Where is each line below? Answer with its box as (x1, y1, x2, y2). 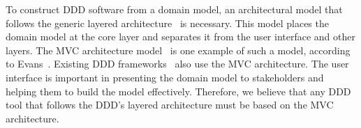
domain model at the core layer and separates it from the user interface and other (6, 29, 355, 44)
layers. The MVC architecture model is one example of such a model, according (6, 42, 351, 57)
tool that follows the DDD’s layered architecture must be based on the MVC (6, 97, 334, 112)
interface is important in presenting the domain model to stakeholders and (6, 70, 324, 84)
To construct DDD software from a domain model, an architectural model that (6, 2, 343, 16)
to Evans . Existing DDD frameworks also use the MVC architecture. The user (6, 56, 349, 71)
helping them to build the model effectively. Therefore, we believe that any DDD (6, 83, 351, 98)
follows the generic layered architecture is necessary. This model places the (6, 15, 329, 30)
